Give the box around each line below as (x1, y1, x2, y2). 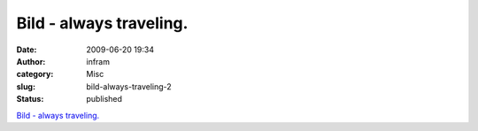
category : (16, 69, 54, 80)
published (86, 94, 123, 104)
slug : (16, 81, 35, 92)
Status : (16, 94, 44, 104)
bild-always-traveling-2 (86, 81, 172, 92)
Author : (16, 56, 46, 66)
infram (86, 56, 111, 66)
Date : (16, 44, 37, 55)
